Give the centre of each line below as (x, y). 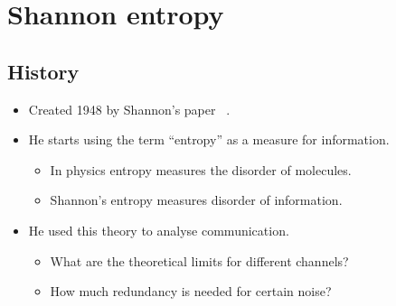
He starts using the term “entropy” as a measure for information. (209, 139)
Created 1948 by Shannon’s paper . (129, 109)
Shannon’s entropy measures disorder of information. (196, 200)
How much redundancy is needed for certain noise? (191, 291)
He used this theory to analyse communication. (159, 230)
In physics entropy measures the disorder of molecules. (201, 169)
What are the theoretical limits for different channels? (199, 260)
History (43, 71)
